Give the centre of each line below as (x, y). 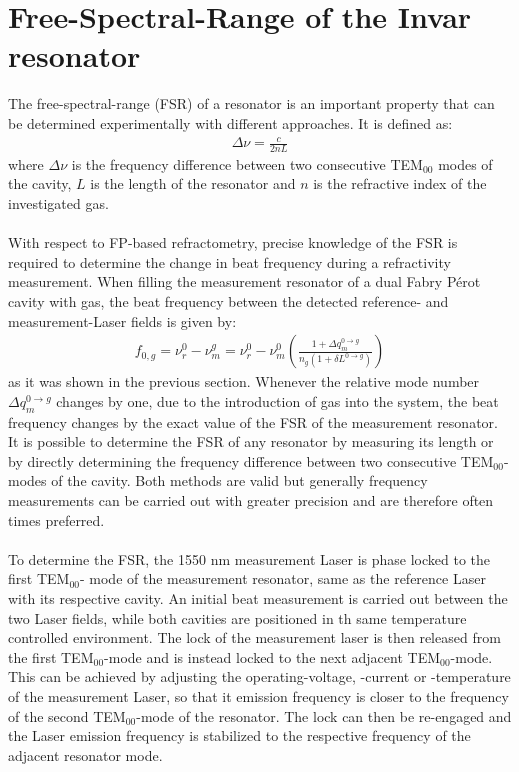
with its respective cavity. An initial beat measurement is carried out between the (258, 597)
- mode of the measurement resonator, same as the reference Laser (282, 578)
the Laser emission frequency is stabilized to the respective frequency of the (239, 735)
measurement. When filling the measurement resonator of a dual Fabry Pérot (244, 281)
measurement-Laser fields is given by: (122, 320)
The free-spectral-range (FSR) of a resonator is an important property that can (251, 103)
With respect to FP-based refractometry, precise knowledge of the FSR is (233, 242)
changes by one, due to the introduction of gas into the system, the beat (277, 400)
